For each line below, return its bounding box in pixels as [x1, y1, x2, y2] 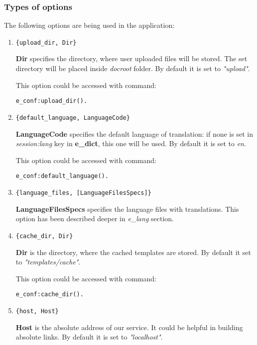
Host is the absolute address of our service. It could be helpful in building [15, 322, 243, 332]
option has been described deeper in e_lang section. [15, 213, 174, 224]
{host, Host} [15, 307, 59, 315]
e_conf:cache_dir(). [15, 291, 84, 298]
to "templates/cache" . [15, 257, 81, 267]
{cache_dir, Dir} [15, 232, 73, 240]
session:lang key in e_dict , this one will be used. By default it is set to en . [15, 138, 246, 149]
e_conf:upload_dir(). [15, 97, 87, 105]
